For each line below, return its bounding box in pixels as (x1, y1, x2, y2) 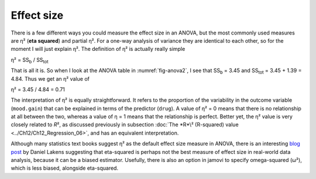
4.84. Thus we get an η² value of (11, 75, 90, 82)
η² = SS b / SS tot (11, 56, 49, 64)
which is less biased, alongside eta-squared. (11, 164, 119, 172)
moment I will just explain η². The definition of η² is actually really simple (11, 46, 186, 53)
